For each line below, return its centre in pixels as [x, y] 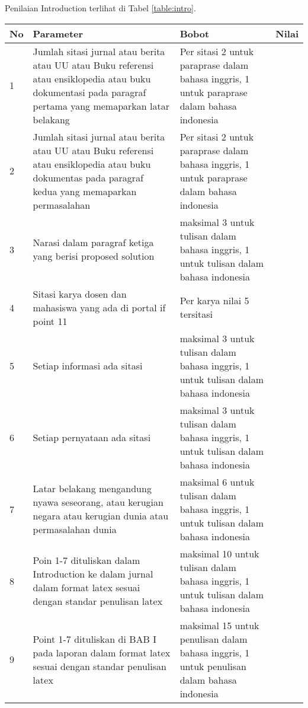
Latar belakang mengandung [92, 489]
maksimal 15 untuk [219, 625]
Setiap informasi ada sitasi [88, 365]
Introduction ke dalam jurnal [93, 574]
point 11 [50, 321]
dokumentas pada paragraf [88, 177]
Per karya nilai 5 [214, 301]
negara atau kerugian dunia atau [101, 516]
